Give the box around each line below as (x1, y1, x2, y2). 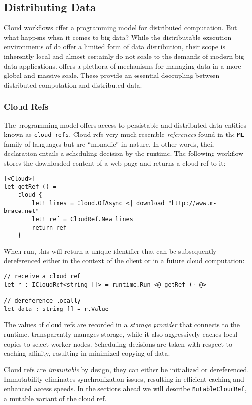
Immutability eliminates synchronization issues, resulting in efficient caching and (4, 374, 244, 384)
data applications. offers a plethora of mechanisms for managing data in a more (4, 60, 241, 71)
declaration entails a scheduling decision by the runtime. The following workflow (4, 148, 244, 158)
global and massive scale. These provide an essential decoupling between (4, 70, 220, 80)
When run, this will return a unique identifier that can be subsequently (4, 246, 217, 256)
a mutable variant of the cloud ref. (4, 393, 107, 403)
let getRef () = (4, 183, 57, 191)
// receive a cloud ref (4, 273, 81, 280)
